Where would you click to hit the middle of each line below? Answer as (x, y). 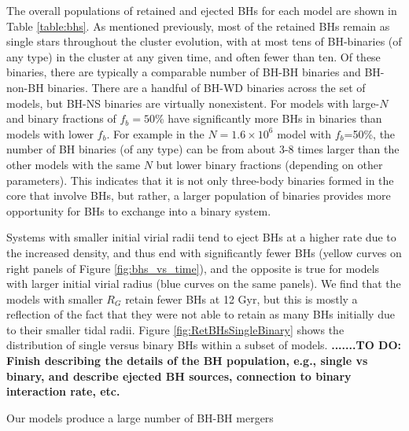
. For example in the (155, 133)
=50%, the (370, 133)
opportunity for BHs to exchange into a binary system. (139, 210)
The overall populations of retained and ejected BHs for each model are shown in (202, 10)
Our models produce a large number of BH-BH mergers (140, 417)
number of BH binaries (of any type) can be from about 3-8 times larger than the (203, 149)
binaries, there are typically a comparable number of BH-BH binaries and (184, 72)
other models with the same (74, 164)
